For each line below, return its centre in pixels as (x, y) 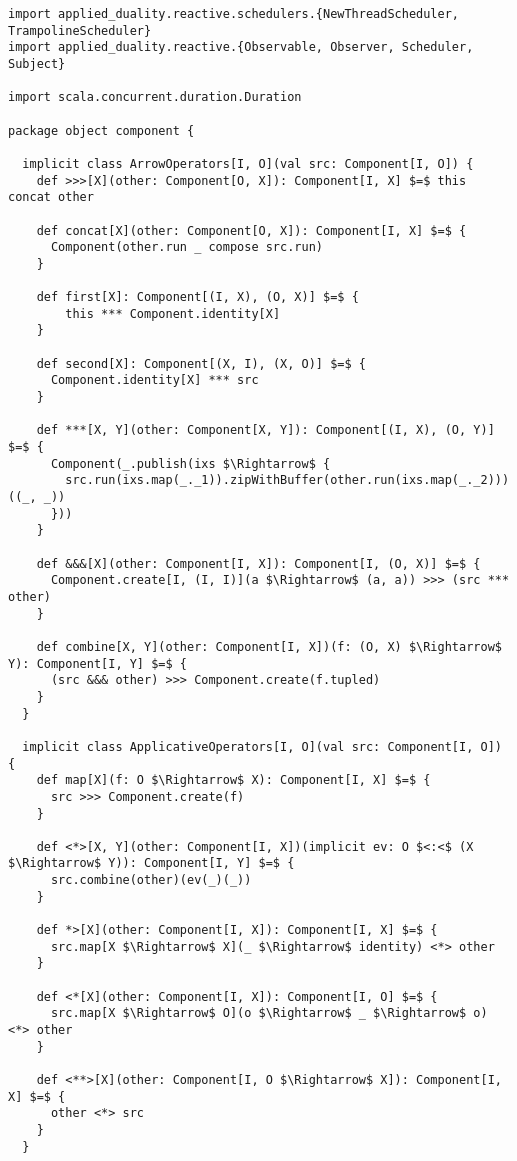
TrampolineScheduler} (80, 30)
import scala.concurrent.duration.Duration (155, 97)
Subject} (37, 63)
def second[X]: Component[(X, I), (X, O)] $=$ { (201, 363)
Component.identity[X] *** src (154, 380)
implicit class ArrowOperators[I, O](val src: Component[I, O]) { (248, 163)
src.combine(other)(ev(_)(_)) (151, 880)
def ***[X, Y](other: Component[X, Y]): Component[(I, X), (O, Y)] (265, 430)
